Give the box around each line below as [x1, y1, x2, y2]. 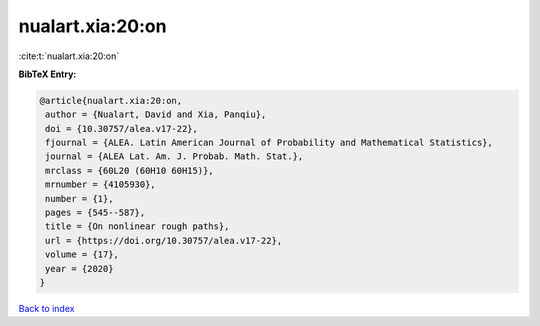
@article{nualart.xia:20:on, [39, 95, 183, 106]
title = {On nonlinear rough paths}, [45, 221, 230, 232]
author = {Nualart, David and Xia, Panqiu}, [45, 109, 267, 120]
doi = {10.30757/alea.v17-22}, [45, 123, 199, 134]
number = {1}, [45, 193, 114, 204]
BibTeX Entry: [18, 68, 77, 80]
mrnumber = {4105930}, [45, 179, 157, 190]
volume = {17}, [45, 249, 120, 260]
